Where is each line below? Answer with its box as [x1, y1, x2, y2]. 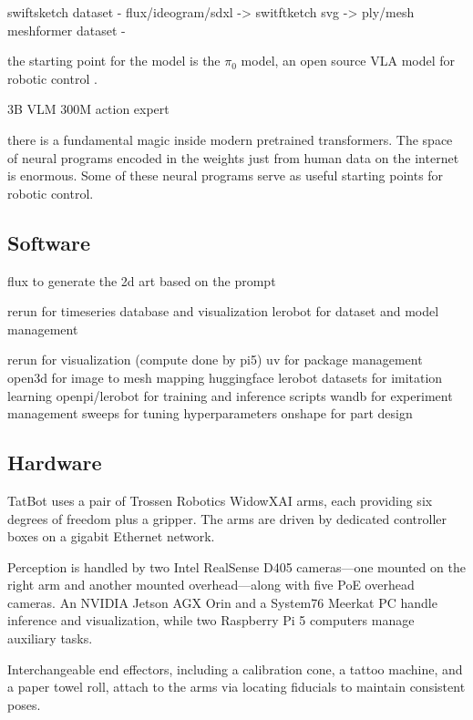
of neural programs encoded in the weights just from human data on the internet [7, 148, 459, 167]
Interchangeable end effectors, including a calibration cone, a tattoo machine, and [7, 659, 463, 678]
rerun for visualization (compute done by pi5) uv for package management [7, 350, 423, 369]
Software [7, 228, 91, 256]
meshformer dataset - [7, 20, 126, 39]
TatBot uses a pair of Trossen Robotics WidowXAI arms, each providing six [7, 490, 433, 509]
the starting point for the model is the [7, 51, 221, 70]
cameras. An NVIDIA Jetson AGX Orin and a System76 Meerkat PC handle [7, 592, 437, 612]
